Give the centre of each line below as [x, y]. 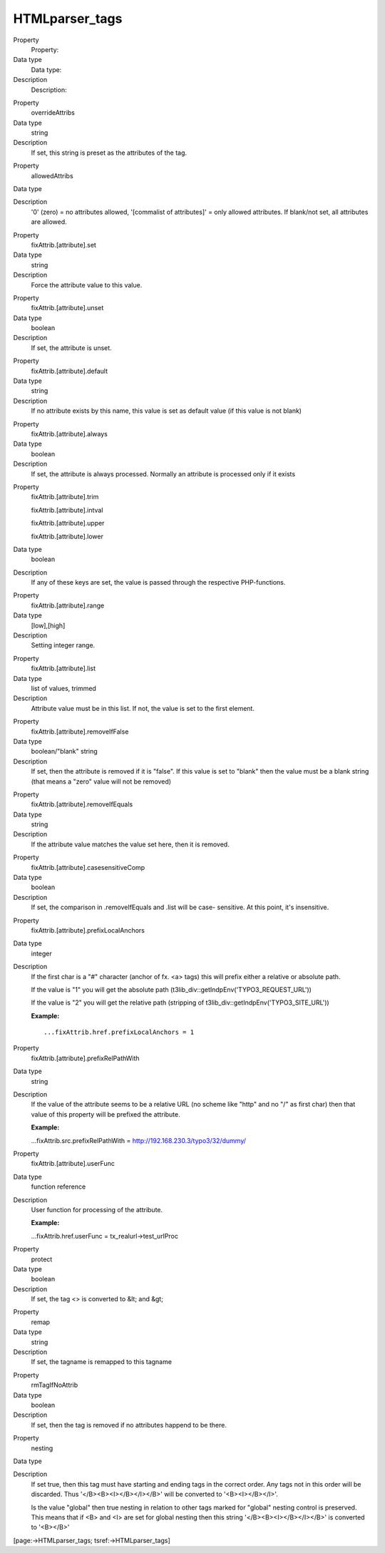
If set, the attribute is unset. [71, 348]
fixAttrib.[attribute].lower [67, 536]
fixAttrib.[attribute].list [63, 668]
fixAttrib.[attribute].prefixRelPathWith [85, 1058]
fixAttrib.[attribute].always [70, 434]
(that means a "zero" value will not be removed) [101, 781]
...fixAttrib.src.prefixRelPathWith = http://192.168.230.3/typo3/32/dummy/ [138, 1140]
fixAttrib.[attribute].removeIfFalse [80, 732]
